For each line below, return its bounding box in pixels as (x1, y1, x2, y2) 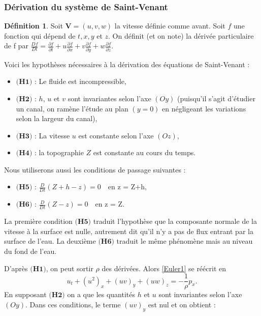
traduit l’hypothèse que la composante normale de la (93, 216, 257, 226)
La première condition (4, 216, 73, 226)
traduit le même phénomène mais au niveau (116, 236, 253, 246)
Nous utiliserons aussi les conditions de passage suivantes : (4, 164, 186, 175)
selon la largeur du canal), (16, 113, 97, 124)
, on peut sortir (46, 263, 93, 273)
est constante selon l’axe (78, 130, 154, 140)
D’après (4, 263, 28, 273)
